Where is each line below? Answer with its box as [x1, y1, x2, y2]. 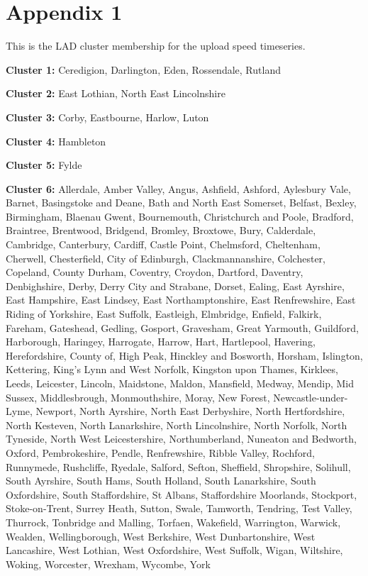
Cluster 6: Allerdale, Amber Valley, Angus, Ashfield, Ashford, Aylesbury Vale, [6, 181, 351, 196]
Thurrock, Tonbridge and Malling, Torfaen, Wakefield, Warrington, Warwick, [6, 514, 341, 529]
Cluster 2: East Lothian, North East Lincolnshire [6, 86, 225, 101]
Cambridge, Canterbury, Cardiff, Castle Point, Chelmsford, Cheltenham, [6, 237, 320, 252]
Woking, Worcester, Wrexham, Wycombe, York [6, 556, 211, 571]
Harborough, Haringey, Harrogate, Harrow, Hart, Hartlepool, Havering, [6, 334, 316, 349]
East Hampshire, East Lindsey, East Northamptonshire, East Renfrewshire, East [6, 292, 356, 307]
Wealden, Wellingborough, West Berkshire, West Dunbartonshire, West [6, 528, 316, 543]
